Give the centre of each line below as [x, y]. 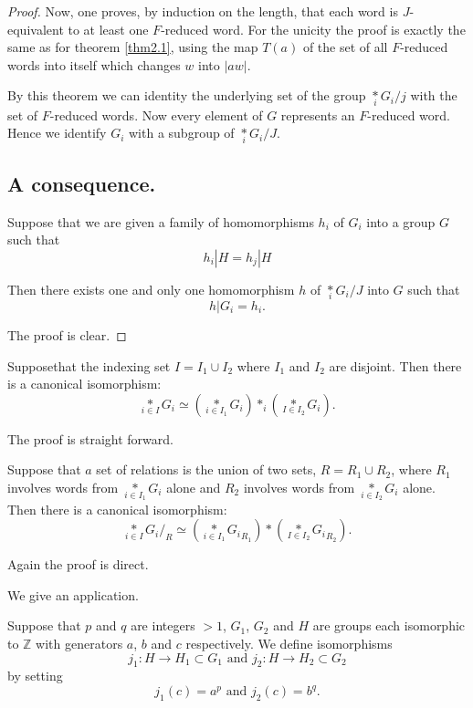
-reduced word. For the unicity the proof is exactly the [313, 29]
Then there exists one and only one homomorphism [151, 289]
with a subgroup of [182, 133]
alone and [194, 487]
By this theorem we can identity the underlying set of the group [187, 95]
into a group [401, 221]
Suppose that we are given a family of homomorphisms [161, 221]
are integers [163, 625]
